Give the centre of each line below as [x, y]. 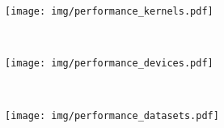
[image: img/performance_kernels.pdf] [109, 11]
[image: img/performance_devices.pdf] [109, 64]
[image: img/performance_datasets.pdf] [112, 115]
